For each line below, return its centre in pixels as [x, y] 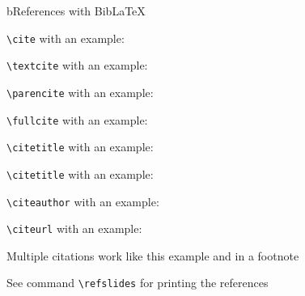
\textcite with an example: [77, 65]
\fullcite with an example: [77, 119]
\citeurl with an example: [74, 228]
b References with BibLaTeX [76, 11]
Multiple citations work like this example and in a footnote [153, 255]
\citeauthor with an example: [83, 201]
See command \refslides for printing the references [138, 283]
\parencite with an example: [80, 92]
